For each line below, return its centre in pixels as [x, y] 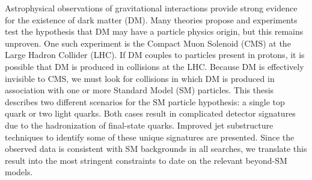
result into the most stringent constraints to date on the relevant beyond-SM [146, 160]
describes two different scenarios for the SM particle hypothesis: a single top [145, 101]
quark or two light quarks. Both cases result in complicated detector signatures [150, 113]
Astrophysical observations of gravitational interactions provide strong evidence [151, 8]
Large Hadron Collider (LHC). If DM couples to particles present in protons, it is [155, 55]
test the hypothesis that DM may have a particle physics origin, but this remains [154, 31]
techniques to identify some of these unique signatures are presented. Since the [150, 137]
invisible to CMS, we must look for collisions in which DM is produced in [140, 78]
